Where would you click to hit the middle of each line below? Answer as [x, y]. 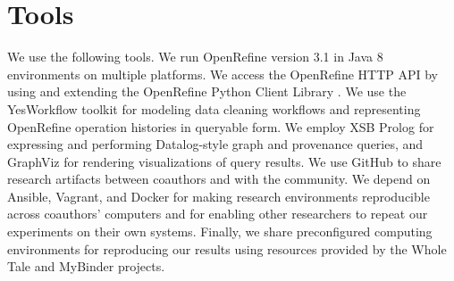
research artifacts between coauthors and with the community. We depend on [219, 179]
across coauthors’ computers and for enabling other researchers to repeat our [218, 214]
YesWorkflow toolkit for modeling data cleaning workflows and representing [214, 108]
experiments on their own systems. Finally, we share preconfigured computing [220, 231]
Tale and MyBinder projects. [86, 266]
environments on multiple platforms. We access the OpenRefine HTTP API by [223, 74]
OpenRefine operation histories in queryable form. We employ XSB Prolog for [221, 126]
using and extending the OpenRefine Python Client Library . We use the [207, 91]
